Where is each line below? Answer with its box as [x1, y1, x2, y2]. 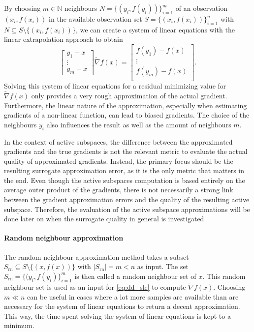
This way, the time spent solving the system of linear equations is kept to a [4, 310, 231, 321]
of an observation [175, 3, 227, 13]
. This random [202, 271, 246, 281]
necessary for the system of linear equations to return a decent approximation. [4, 301, 240, 311]
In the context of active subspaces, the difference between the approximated [4, 136, 233, 147]
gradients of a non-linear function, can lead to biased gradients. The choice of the [4, 110, 250, 120]
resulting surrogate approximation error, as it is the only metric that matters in [4, 165, 245, 176]
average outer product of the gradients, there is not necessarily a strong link [4, 184, 233, 195]
